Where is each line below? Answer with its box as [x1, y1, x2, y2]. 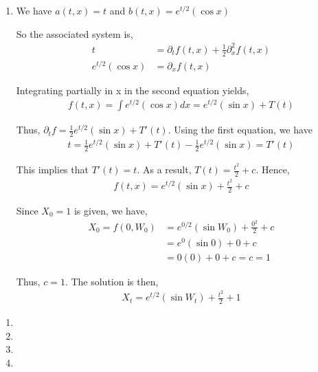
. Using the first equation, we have [168, 122, 313, 137]
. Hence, [255, 162, 290, 177]
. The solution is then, [65, 274, 159, 288]
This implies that [16, 162, 89, 177]
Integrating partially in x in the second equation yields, [16, 83, 249, 97]
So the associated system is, [16, 26, 133, 41]
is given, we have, [73, 203, 148, 217]
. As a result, [137, 162, 192, 177]
